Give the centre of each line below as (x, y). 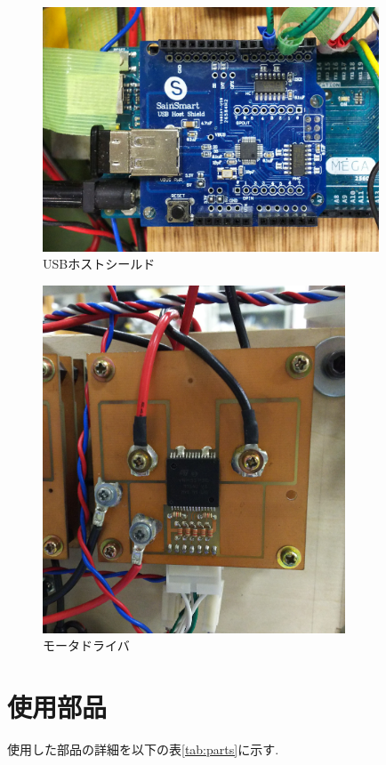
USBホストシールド (99, 264)
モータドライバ (86, 645)
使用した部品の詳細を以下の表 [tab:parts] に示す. (143, 749)
